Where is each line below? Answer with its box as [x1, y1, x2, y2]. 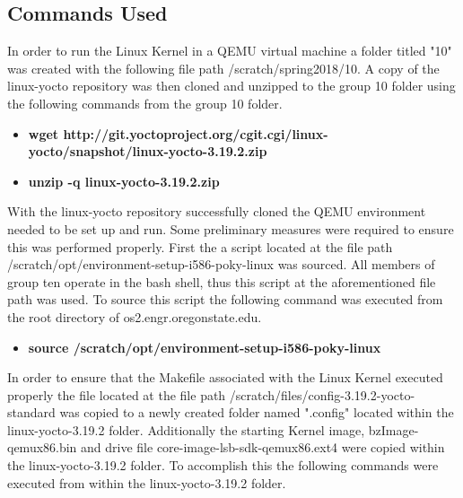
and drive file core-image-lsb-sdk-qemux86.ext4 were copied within [81, 438, 445, 457]
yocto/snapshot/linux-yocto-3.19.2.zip [28, 142, 267, 161]
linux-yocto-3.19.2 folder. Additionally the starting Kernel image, [7, 420, 365, 439]
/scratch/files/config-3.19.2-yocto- [229, 385, 415, 404]
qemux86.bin [7, 438, 77, 457]
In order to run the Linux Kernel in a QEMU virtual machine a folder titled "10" [7, 41, 452, 60]
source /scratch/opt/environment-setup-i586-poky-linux [28, 337, 381, 356]
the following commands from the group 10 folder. [7, 93, 283, 112]
